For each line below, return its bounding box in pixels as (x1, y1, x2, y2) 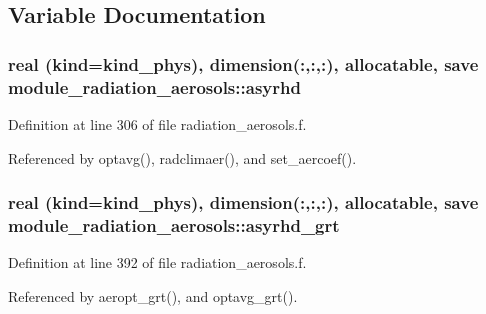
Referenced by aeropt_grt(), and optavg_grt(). (8, 285, 298, 306)
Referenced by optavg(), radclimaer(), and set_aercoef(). (8, 147, 357, 168)
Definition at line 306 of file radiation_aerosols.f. (8, 113, 307, 134)
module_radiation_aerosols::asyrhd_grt (8, 212, 340, 237)
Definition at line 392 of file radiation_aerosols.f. (8, 252, 307, 273)
